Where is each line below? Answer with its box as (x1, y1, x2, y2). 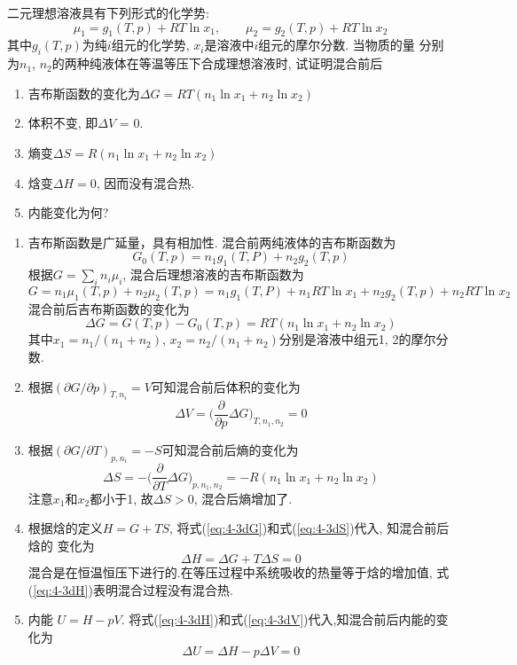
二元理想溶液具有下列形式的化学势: (7, 4, 209, 21)
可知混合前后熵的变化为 (161, 441, 299, 459)
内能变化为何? (27, 203, 109, 222)
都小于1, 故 (90, 489, 153, 507)
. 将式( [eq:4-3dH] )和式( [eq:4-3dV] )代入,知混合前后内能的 (121, 610, 436, 629)
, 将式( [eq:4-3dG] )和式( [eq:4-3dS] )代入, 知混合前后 (169, 519, 450, 537)
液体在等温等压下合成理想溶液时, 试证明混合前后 (101, 54, 383, 73)
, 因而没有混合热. (96, 173, 195, 192)
